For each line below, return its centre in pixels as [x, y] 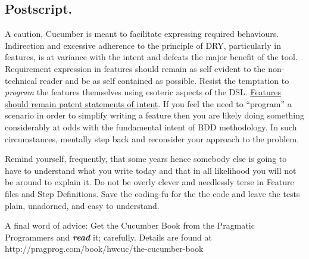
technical [21, 80]
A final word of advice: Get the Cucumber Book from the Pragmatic [130, 225]
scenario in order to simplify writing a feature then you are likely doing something [154, 115]
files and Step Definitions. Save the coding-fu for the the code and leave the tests [152, 193]
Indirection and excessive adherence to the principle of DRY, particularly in [143, 45]
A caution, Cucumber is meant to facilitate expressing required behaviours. [142, 34]
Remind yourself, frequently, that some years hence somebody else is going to [146, 159]
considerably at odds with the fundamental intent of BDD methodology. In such [151, 127]
